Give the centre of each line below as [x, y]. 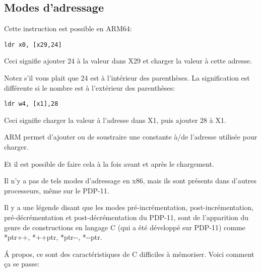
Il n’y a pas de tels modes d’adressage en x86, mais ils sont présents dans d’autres [130, 181]
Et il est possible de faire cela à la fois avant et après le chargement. [109, 163]
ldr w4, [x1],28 [31, 104]
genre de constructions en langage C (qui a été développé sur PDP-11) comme [125, 227]
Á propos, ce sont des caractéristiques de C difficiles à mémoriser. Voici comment [129, 254]
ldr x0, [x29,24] [33, 45]
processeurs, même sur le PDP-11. [57, 190]
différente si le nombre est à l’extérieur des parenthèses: [90, 87]
